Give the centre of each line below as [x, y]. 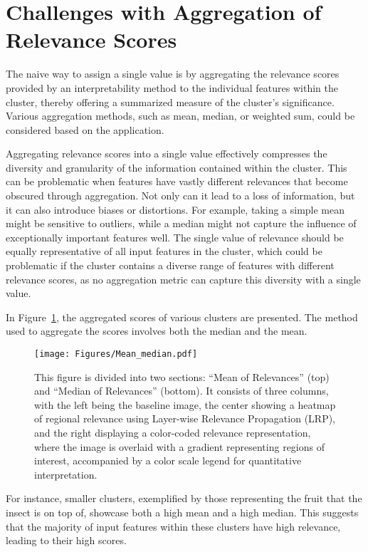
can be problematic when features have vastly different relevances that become [177, 181]
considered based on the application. [85, 129]
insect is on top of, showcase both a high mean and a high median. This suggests [182, 512]
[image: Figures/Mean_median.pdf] [116, 354]
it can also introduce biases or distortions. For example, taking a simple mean [175, 209]
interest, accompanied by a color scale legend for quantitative [168, 460]
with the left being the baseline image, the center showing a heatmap [185, 404]
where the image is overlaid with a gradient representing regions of [180, 446]
